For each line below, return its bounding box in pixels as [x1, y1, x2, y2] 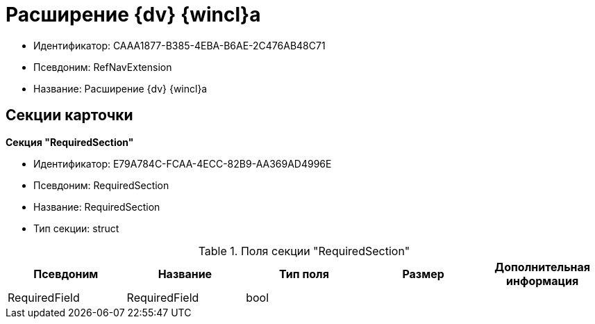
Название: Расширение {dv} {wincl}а [33, 82, 208, 95]
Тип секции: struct [33, 222, 119, 234]
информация [506, 273, 579, 288]
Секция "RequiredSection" [6, 136, 134, 148]
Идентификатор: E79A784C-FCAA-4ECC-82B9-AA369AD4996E [33, 157, 332, 170]
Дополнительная [494, 259, 591, 274]
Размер [402, 266, 444, 281]
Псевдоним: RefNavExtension [33, 60, 172, 73]
